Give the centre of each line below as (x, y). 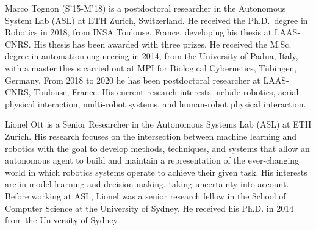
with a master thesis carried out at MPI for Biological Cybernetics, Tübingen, (151, 67)
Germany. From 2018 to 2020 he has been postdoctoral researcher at (133, 80)
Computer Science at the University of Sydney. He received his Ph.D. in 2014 (149, 208)
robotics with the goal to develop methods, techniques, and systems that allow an (157, 148)
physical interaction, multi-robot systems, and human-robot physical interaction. (156, 103)
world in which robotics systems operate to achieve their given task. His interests (156, 172)
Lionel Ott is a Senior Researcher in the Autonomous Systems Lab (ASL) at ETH (158, 124)
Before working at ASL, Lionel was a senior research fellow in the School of (145, 196)
